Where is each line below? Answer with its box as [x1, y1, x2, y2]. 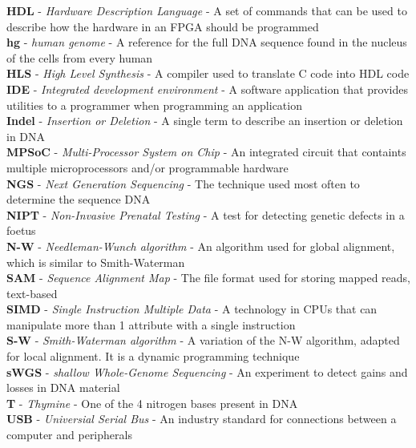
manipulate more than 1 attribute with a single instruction [6, 316, 296, 333]
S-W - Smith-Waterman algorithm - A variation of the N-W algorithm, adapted [6, 332, 400, 349]
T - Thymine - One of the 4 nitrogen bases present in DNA [6, 394, 298, 411]
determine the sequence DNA [6, 191, 151, 208]
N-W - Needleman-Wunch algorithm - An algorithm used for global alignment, [6, 237, 395, 254]
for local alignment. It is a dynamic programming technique [6, 348, 300, 365]
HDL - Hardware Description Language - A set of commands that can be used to [6, 2, 407, 18]
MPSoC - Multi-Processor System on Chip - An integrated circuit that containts [6, 143, 406, 160]
